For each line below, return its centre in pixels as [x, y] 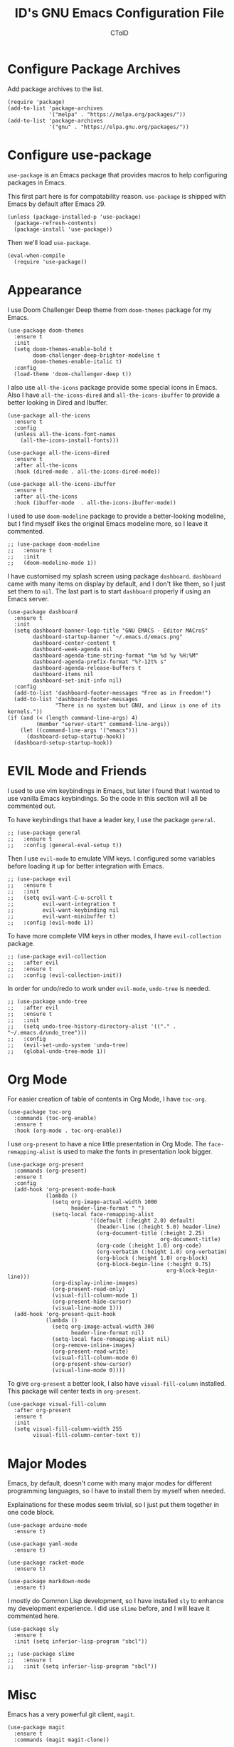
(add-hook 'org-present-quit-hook [65, 1315]
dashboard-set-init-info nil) [78, 680]
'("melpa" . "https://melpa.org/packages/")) [117, 114]
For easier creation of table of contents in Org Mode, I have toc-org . [107, 1099]
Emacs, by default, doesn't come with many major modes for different [110, 1483]
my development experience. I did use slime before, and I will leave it [108, 1609]
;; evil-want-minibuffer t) [62, 916]
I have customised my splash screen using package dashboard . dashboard [115, 576]
